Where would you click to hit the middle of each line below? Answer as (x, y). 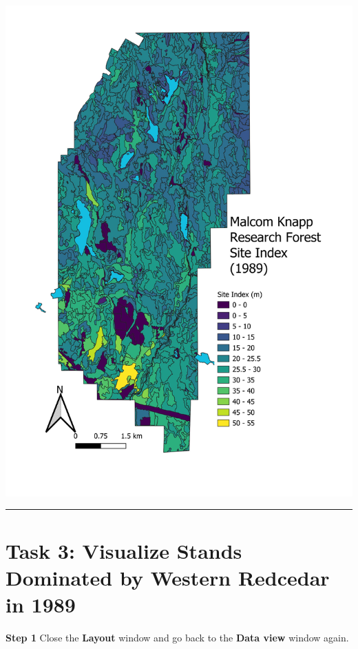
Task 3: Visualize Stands (124, 550)
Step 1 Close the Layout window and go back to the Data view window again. (177, 637)
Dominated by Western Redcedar (168, 577)
